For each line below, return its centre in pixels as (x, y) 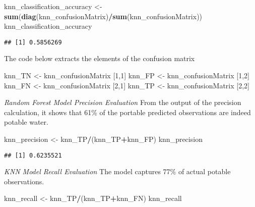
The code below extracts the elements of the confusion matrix (100, 58)
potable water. (26, 122)
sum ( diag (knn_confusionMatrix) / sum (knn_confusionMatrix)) (103, 16)
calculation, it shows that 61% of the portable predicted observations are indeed (127, 112)
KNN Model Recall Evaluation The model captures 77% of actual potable (117, 171)
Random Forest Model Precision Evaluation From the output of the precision (123, 102)
